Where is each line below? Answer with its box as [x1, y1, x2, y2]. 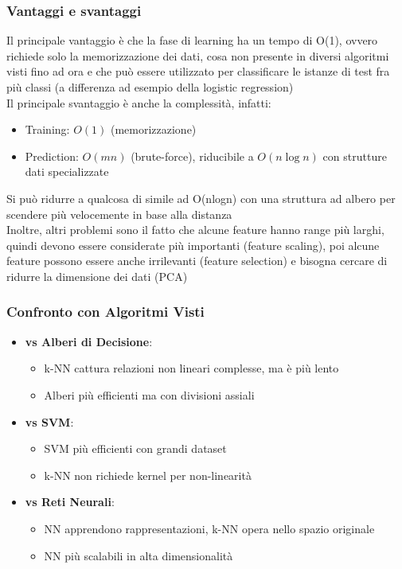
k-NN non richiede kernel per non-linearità [44, 466, 252, 483]
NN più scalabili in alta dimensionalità [44, 547, 233, 563]
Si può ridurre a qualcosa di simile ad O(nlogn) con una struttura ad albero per [6, 189, 396, 206]
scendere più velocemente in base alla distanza [6, 205, 232, 222]
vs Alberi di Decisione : [25, 333, 153, 349]
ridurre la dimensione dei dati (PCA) [6, 267, 188, 284]
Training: [25, 121, 70, 138]
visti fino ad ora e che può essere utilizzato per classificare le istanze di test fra [6, 63, 390, 80]
